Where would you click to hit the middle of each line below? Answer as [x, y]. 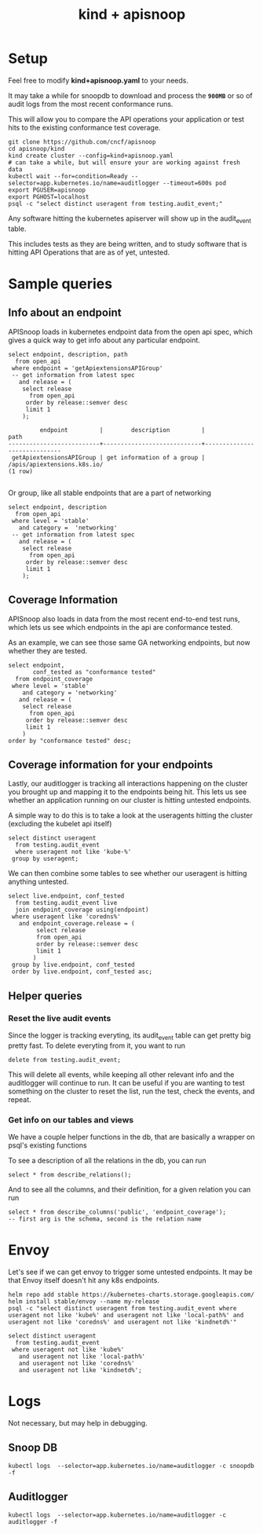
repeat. [20, 1099]
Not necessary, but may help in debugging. [78, 1423]
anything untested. [38, 882]
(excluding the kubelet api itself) [60, 824]
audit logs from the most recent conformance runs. [91, 104]
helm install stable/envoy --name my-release [84, 1302]
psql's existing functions [48, 1145]
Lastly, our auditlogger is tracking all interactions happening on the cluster [128, 784]
